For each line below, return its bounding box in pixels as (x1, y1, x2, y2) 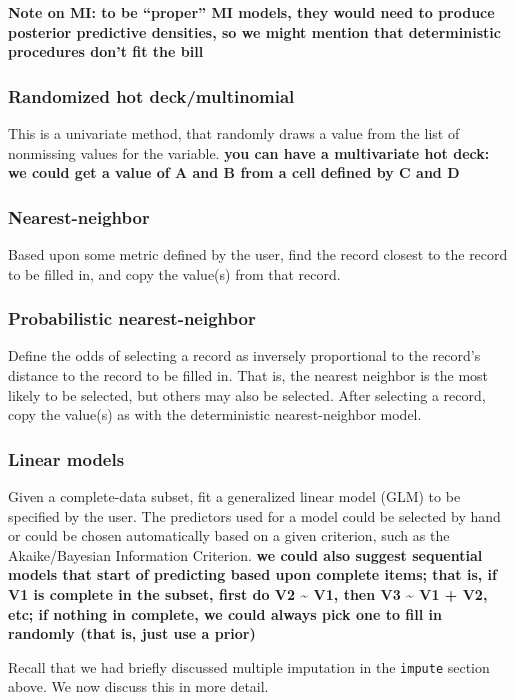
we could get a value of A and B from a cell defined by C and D (8, 162, 460, 183)
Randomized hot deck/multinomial (8, 83, 295, 108)
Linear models (8, 446, 125, 471)
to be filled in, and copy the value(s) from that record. (8, 263, 341, 284)
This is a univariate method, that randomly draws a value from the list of (8, 123, 460, 143)
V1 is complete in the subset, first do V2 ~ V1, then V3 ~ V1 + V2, (8, 583, 488, 604)
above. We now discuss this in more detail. (8, 676, 269, 697)
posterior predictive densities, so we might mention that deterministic (8, 21, 501, 42)
